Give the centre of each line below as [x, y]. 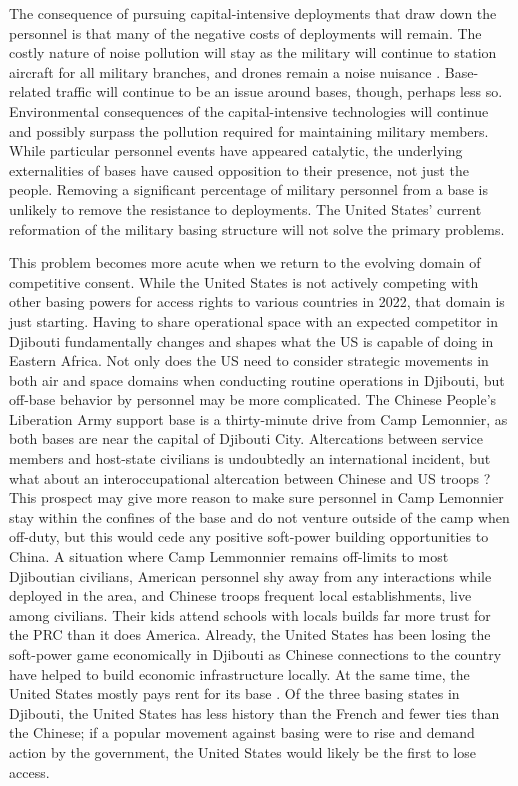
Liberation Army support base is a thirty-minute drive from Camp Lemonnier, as [258, 418]
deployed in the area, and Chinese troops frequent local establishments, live [240, 595]
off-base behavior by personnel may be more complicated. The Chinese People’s [253, 399]
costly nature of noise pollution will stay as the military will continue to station [253, 52]
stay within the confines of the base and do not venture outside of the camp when [259, 516]
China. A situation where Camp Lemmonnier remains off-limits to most [229, 556]
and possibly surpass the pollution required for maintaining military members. [249, 130]
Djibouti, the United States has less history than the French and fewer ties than [254, 712]
